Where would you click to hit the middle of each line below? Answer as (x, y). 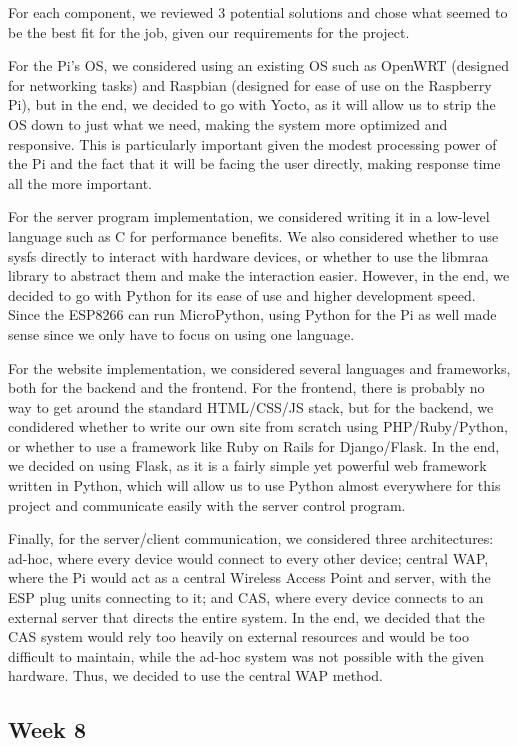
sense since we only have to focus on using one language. (181, 333)
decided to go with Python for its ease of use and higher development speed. (242, 294)
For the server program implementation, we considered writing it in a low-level (249, 216)
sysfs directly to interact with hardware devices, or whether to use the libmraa (248, 255)
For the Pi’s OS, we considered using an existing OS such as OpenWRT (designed (258, 65)
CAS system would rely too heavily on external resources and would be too (238, 636)
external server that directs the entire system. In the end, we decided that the (246, 616)
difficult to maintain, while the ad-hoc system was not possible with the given (246, 655)
